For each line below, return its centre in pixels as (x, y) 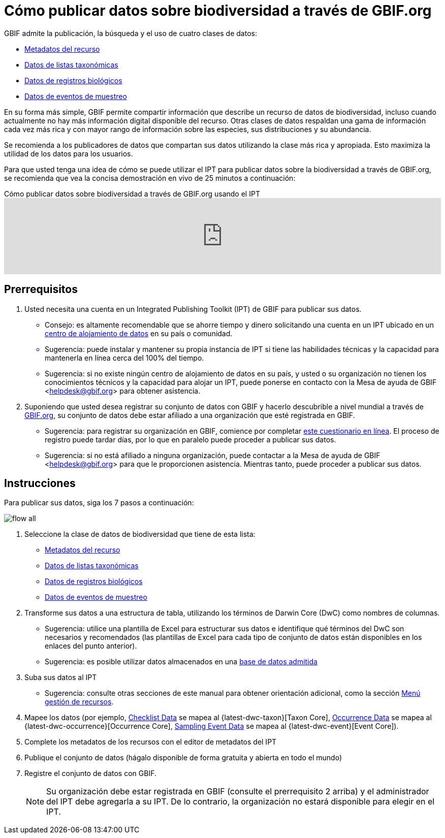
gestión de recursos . (79, 702)
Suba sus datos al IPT (61, 678)
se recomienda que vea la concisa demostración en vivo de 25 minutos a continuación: (150, 178)
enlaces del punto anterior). (91, 646)
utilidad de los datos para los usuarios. (69, 153)
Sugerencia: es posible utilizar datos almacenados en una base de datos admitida (181, 662)
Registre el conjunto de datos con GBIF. (90, 773)
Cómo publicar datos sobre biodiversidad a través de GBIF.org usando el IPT (132, 194)
